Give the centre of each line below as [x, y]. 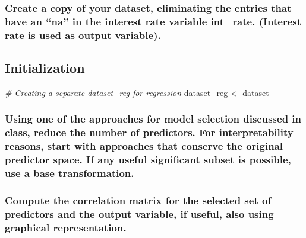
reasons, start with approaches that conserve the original [144, 146]
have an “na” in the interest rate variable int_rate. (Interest [153, 21]
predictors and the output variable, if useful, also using [139, 213]
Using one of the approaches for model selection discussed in [153, 119]
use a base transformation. [70, 173]
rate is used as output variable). [83, 35]
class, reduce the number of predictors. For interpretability [149, 132]
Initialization [45, 68]
